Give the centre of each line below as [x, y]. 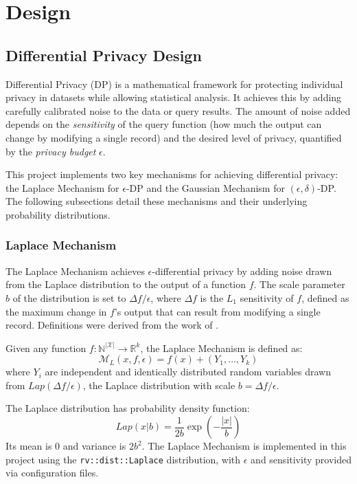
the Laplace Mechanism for [62, 187]
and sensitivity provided [301, 459]
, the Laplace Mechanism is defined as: [221, 348]
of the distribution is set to [69, 297]
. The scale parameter [299, 284]
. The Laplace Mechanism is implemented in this [244, 446]
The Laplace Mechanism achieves [75, 271]
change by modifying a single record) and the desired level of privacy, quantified [174, 137]
